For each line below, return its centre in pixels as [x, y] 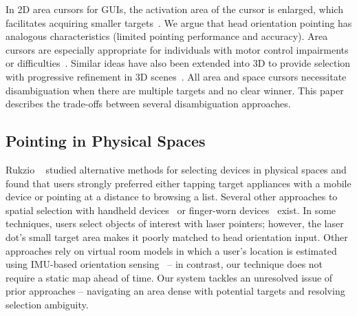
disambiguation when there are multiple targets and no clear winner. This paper [175, 90]
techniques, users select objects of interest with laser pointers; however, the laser [175, 223]
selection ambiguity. [47, 304]
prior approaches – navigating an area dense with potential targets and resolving [175, 291]
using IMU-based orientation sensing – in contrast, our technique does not [164, 264]
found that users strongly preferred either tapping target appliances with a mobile [178, 183]
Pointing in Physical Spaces [106, 141]
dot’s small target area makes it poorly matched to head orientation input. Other [177, 236]
